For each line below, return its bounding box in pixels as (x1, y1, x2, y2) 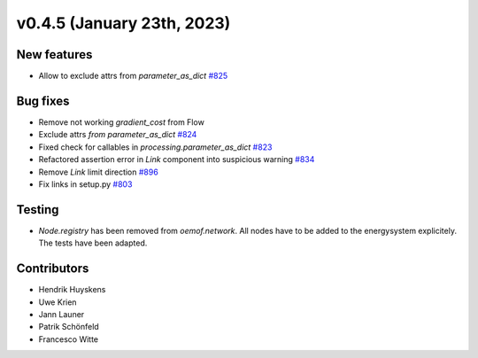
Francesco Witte (38, 333, 99, 345)
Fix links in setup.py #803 (38, 178, 133, 190)
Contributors (16, 261, 89, 276)
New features (16, 47, 93, 62)
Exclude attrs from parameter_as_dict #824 (38, 129, 197, 140)
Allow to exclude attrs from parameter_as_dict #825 (38, 71, 228, 82)
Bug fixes (16, 93, 70, 108)
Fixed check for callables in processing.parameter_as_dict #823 (38, 142, 273, 152)
